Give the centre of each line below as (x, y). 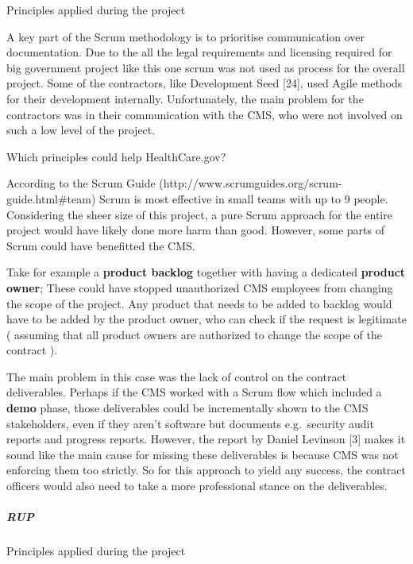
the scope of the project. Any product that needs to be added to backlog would (199, 303)
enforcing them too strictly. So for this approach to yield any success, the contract (206, 470)
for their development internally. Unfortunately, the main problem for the (185, 98)
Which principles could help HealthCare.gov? (116, 156)
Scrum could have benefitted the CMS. (101, 245)
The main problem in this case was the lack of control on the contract (177, 376)
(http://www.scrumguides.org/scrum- (251, 183)
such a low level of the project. (81, 130)
